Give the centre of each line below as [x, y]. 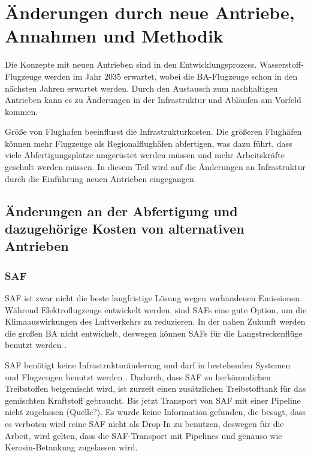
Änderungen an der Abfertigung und [121, 211]
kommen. [22, 111]
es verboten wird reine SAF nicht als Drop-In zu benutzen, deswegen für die [144, 423]
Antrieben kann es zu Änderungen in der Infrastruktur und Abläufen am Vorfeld [153, 100]
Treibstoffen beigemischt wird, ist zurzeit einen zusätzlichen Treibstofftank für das [155, 388]
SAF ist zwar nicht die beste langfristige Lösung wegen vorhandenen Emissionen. [153, 298]
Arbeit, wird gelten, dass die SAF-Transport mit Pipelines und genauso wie [144, 435]
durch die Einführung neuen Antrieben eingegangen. [101, 178]
